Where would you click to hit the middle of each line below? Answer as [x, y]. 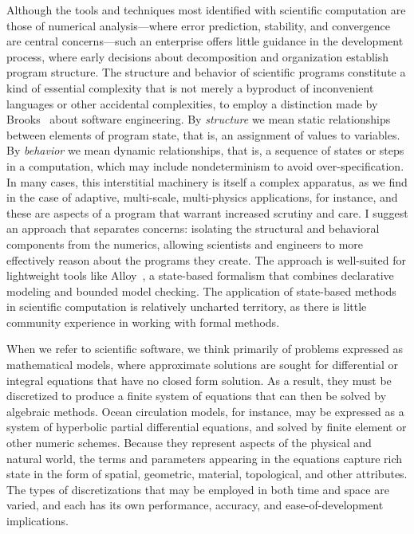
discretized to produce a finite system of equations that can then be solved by [197, 396]
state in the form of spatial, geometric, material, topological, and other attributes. [207, 474]
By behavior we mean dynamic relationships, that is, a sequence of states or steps [205, 150]
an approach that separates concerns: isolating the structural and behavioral [193, 228]
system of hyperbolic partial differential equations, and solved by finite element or [207, 427]
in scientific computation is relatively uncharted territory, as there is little [187, 306]
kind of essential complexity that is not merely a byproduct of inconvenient [190, 87]
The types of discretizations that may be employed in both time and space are [198, 489]
